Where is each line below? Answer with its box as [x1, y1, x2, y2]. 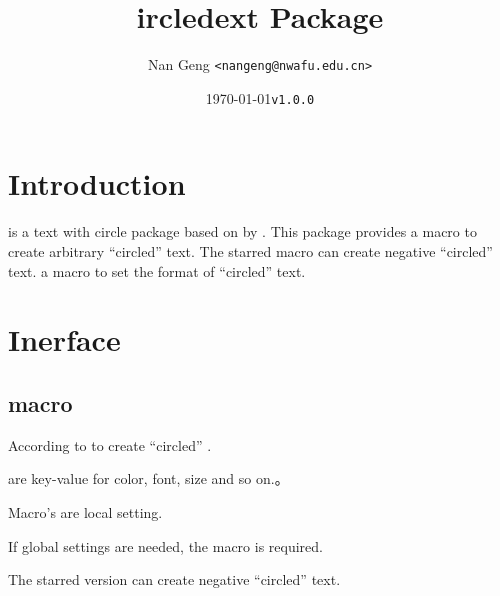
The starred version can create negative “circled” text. [8, 569, 341, 590]
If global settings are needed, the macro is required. [8, 535, 323, 556]
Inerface [8, 319, 121, 360]
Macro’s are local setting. [8, 501, 163, 522]
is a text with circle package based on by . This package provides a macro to [8, 221, 477, 242]
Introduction [8, 163, 186, 204]
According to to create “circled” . [8, 434, 212, 455]
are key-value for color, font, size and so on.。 [8, 468, 289, 489]
